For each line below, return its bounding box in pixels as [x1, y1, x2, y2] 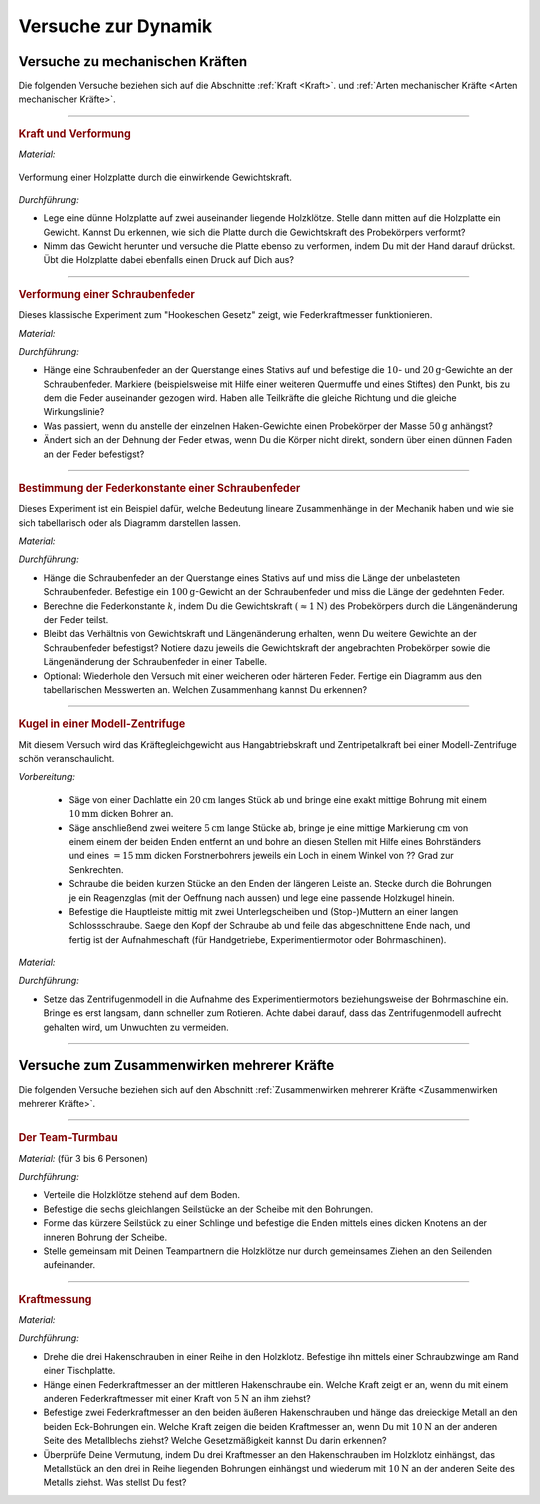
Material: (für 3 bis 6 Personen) [18, 1152, 149, 1164]
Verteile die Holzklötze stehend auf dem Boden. [43, 1189, 240, 1201]
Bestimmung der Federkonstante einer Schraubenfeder [18, 481, 301, 495]
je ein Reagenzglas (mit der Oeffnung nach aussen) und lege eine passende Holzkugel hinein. [68, 891, 455, 904]
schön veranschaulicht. [18, 753, 115, 765]
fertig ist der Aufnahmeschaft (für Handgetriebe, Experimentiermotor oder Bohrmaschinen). [68, 933, 447, 945]
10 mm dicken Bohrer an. [68, 808, 174, 820]
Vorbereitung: [18, 771, 75, 783]
